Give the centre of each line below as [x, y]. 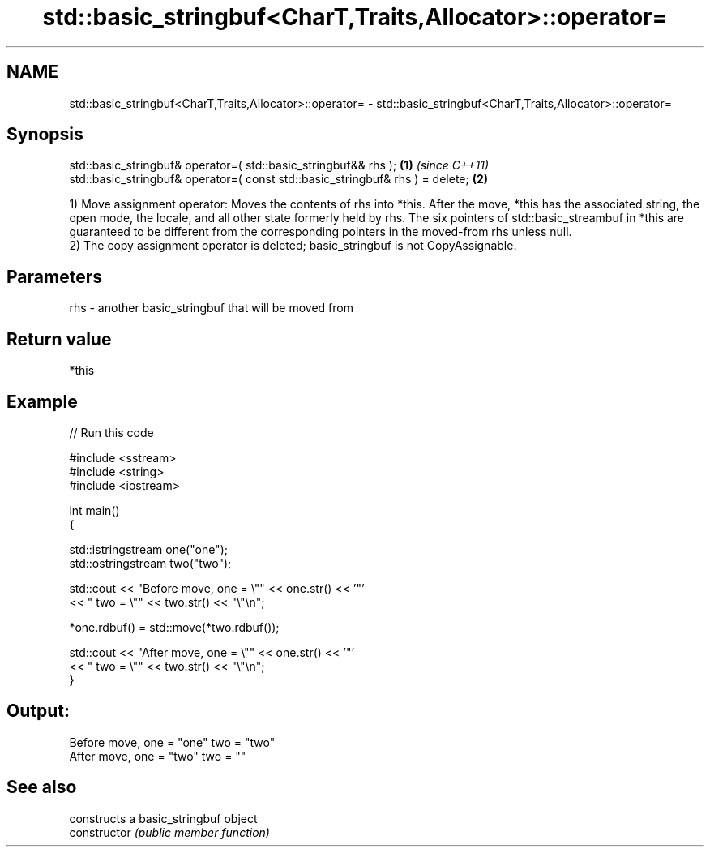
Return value [59, 339]
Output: [38, 711]
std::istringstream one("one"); [148, 549]
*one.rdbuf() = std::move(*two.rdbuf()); [174, 627]
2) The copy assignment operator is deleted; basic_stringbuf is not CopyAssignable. [293, 246]
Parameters [54, 276]
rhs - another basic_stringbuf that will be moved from [211, 308]
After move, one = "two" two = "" [158, 756]
